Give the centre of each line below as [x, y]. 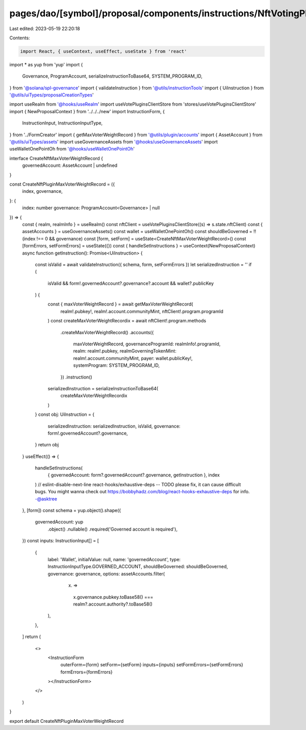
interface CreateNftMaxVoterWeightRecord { [56, 158]
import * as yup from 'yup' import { [46, 64]
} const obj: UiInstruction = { [65, 414]
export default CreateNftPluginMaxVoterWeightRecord [67, 721]
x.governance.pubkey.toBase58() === [113, 597]
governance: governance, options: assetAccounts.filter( [106, 573]
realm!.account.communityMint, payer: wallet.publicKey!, [133, 358]
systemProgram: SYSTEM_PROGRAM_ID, [117, 365]
